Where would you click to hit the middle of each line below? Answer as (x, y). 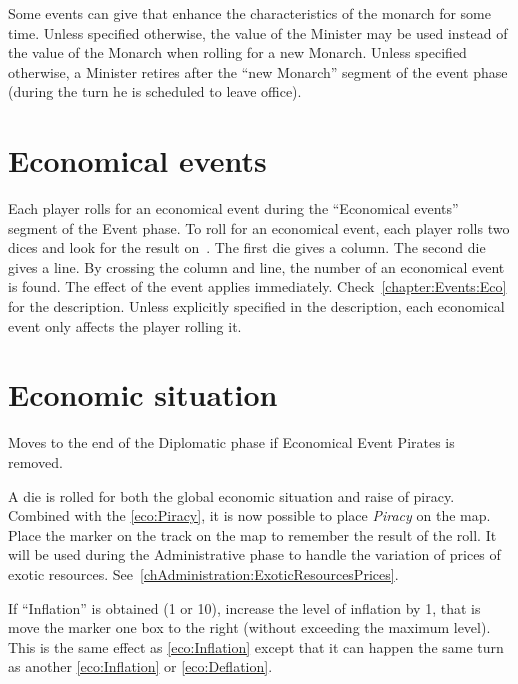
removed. (35, 461)
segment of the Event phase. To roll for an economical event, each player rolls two (259, 227)
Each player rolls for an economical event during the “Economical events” (233, 208)
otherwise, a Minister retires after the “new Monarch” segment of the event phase (258, 71)
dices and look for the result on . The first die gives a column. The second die (247, 247)
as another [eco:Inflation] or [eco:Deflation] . (140, 666)
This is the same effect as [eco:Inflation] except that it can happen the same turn (256, 646)
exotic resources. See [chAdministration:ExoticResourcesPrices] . (203, 573)
